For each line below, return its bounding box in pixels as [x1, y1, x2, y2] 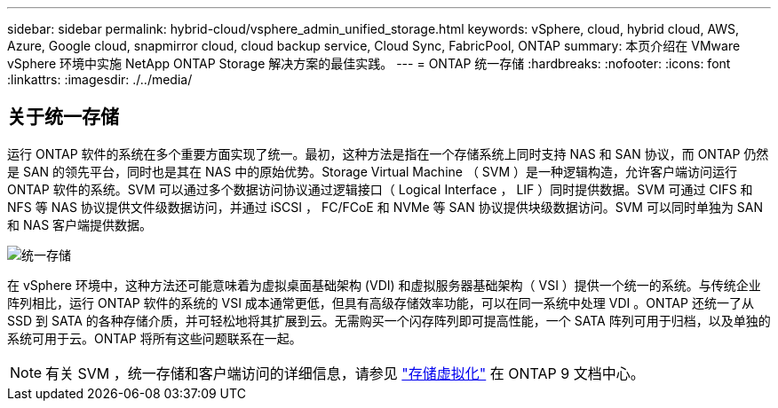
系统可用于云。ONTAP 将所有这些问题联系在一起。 [7, 330, 302, 346]
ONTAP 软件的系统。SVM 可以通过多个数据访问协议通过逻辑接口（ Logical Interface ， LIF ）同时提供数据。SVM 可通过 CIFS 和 [7, 181, 753, 197]
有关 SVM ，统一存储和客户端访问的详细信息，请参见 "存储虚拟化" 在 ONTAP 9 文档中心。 [45, 364, 645, 382]
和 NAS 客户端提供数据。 [7, 216, 153, 232]
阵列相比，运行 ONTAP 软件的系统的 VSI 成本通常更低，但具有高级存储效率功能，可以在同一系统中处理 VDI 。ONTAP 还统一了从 [7, 294, 754, 310]
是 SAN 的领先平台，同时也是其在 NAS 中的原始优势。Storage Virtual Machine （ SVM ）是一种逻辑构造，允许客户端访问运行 [7, 163, 738, 179]
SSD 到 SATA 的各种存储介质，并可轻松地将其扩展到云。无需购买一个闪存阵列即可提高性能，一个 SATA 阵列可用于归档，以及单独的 [7, 312, 771, 328]
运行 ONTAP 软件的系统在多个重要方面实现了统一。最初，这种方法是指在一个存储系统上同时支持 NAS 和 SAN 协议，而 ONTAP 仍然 [7, 145, 769, 161]
